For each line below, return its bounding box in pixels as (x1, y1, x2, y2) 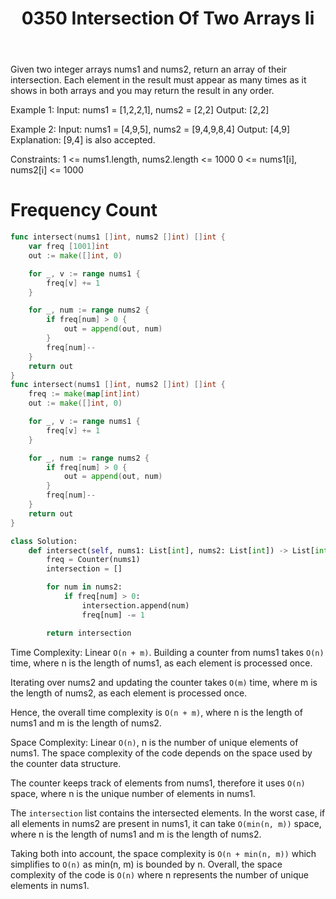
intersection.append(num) (81, 600, 190, 611)
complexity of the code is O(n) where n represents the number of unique (10, 868, 309, 881)
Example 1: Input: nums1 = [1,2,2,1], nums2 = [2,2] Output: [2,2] (10, 104, 270, 116)
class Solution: (10, 536, 78, 546)
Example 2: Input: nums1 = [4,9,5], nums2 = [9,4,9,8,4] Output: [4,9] (10, 123, 291, 136)
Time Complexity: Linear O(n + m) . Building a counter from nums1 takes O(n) (10, 646, 325, 658)
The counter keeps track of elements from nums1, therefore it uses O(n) (10, 777, 306, 789)
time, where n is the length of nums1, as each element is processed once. (10, 657, 313, 669)
